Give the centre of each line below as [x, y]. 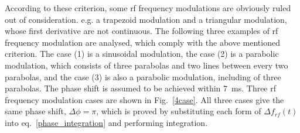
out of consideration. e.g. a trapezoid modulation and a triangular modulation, [146, 19]
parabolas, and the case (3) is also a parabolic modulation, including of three [143, 76]
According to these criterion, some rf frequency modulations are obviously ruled [148, 8]
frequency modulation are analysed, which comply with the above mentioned [142, 42]
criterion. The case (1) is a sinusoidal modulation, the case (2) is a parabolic [142, 54]
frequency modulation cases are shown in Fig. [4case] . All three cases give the [144, 99]
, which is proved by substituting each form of [179, 111]
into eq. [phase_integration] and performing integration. [106, 122]
